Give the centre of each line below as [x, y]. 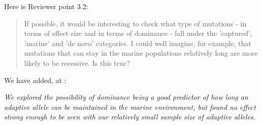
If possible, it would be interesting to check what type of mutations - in [135, 23]
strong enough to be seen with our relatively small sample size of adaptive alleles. [130, 117]
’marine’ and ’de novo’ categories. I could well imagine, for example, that [138, 43]
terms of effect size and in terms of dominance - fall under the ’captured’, [138, 33]
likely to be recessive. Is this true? [77, 62]
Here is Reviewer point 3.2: [46, 6]
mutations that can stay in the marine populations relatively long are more [141, 53]
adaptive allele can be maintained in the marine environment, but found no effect [130, 107]
